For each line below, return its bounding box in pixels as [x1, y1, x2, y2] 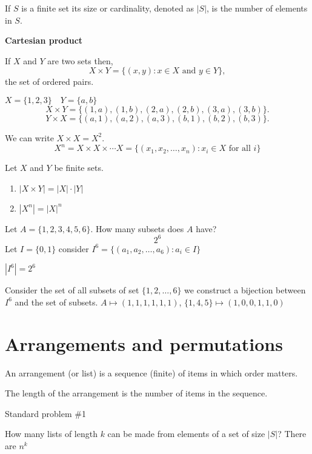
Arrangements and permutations [5, 331, 283, 356]
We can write [5, 131, 54, 144]
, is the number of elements [207, 2, 308, 14]
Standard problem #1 [5, 407, 86, 419]
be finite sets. [54, 161, 104, 174]
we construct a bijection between [184, 284, 306, 296]
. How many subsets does [90, 222, 184, 235]
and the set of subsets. [15, 295, 98, 308]
